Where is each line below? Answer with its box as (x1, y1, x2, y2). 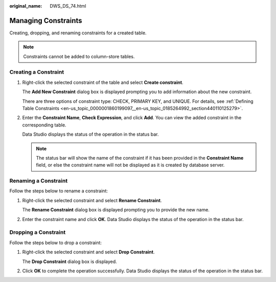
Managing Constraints (9, 16, 82, 25)
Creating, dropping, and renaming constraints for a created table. (9, 30, 147, 36)
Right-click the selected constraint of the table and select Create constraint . (22, 79, 183, 85)
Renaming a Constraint (9, 177, 68, 184)
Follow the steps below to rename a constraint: (9, 188, 108, 194)
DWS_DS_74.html (50, 3, 86, 9)
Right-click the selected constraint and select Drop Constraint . (22, 249, 155, 255)
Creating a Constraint (9, 69, 64, 76)
